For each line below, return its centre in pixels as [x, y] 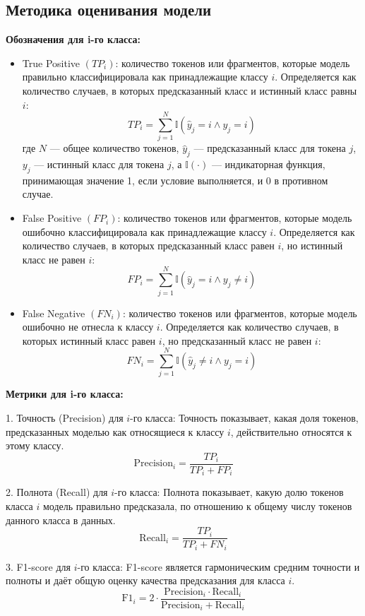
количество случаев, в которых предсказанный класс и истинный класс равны [190, 90]
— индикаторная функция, [268, 164]
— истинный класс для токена [99, 164]
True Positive [51, 63]
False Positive [52, 218]
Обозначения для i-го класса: [73, 39]
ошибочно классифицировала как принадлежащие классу [144, 231]
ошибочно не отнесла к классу [88, 327]
